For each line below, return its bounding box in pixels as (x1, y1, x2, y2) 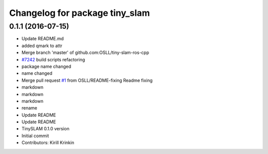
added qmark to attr (21, 43, 63, 49)
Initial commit (21, 133, 49, 139)
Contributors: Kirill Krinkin (21, 140, 74, 146)
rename (21, 105, 37, 111)
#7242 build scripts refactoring (21, 56, 85, 62)
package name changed (21, 63, 71, 69)
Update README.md (21, 36, 64, 42)
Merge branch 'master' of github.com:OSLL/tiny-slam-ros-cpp (21, 50, 149, 55)
